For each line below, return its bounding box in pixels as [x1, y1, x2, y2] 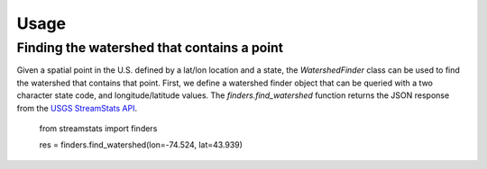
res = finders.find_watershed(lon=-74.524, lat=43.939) [39, 139, 243, 150]
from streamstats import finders [39, 122, 158, 134]
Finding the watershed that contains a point [16, 40, 284, 56]
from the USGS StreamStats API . [16, 102, 138, 113]
